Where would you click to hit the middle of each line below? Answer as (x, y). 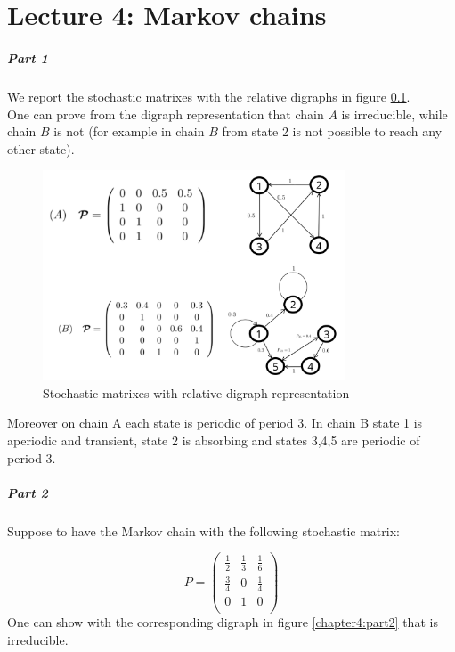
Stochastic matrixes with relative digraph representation (196, 392)
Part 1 (28, 57)
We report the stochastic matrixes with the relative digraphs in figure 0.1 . (209, 96)
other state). (41, 148)
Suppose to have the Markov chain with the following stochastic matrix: (203, 530)
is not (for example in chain (129, 131)
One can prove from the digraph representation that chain (166, 114)
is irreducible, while (394, 114)
